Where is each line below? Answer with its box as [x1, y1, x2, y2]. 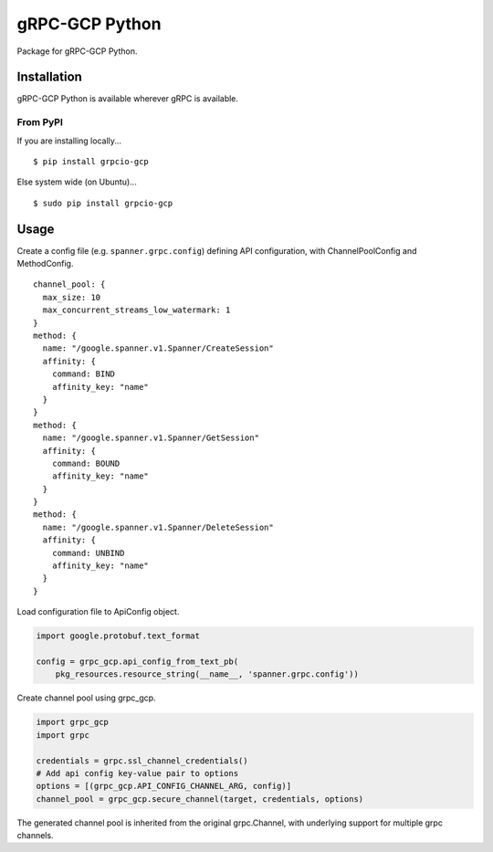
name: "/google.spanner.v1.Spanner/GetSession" [42, 433, 260, 443]
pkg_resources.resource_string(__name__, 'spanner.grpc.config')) [55, 669, 360, 679]
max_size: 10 [42, 292, 101, 302]
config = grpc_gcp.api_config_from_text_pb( [36, 656, 239, 667]
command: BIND [51, 369, 116, 379]
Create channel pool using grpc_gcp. [16, 692, 156, 703]
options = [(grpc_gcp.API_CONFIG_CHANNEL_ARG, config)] [36, 781, 292, 792]
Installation [16, 69, 82, 85]
